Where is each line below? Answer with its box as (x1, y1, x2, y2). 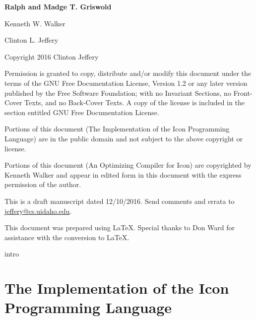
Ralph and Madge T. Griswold (4, 1, 112, 11)
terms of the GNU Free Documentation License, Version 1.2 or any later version (4, 77, 248, 88)
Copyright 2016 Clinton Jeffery (4, 51, 99, 62)
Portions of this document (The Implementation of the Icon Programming (4, 124, 230, 134)
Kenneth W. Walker (4, 18, 65, 28)
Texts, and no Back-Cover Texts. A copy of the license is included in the (24, 97, 245, 108)
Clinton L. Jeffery (4, 35, 59, 45)
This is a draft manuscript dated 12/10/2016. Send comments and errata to (4, 195, 235, 206)
